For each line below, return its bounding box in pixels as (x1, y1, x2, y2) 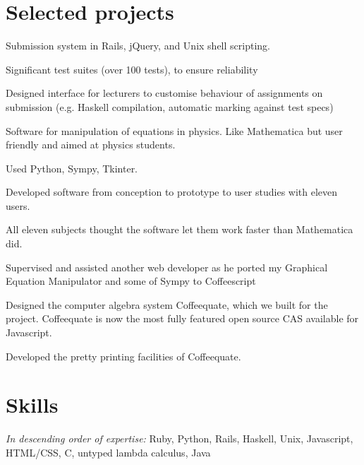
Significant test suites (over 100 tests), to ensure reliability (6, 61, 258, 76)
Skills (6, 390, 59, 419)
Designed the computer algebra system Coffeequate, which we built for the (6, 297, 328, 312)
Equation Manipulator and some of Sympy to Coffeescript (6, 273, 256, 288)
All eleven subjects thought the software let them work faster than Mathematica (6, 222, 353, 237)
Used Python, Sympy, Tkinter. (6, 160, 138, 175)
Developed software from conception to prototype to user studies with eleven (6, 184, 338, 199)
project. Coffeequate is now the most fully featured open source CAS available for (6, 311, 359, 326)
